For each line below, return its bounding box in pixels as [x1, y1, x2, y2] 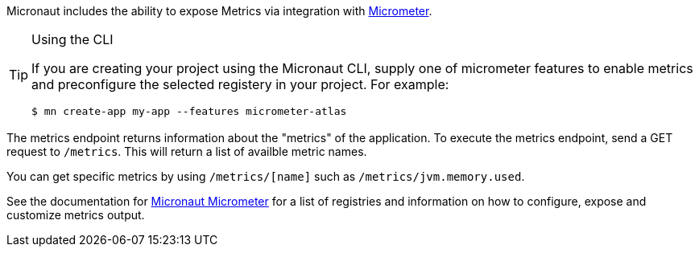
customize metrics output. [6, 208, 145, 222]
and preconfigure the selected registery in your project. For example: [31, 76, 449, 92]
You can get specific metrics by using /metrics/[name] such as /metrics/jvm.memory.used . [6, 169, 525, 183]
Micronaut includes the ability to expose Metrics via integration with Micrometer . [6, 4, 432, 18]
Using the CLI [31, 31, 114, 47]
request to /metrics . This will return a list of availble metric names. [6, 145, 367, 158]
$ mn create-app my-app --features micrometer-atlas [31, 105, 347, 117]
